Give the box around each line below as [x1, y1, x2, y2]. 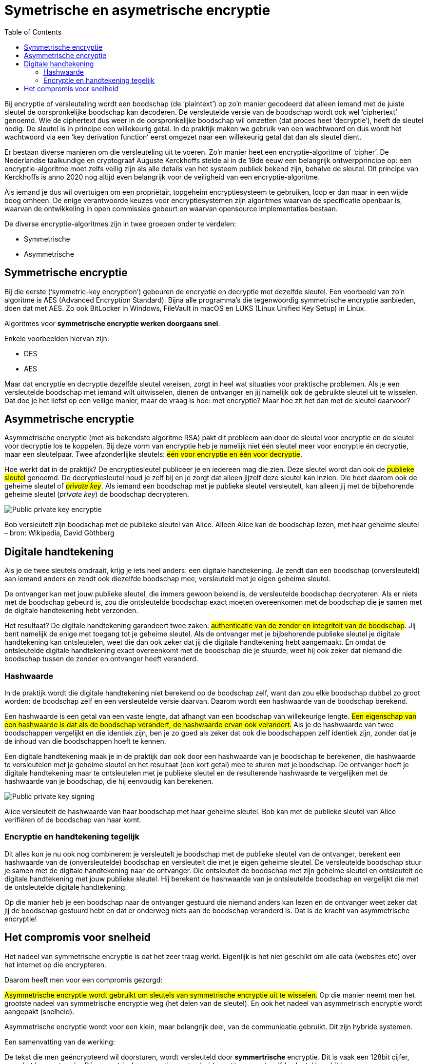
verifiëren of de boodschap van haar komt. [4, 816, 141, 824]
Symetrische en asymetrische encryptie [4, 2, 271, 19]
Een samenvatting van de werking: [4, 1037, 115, 1046]
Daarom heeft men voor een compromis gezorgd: [4, 975, 163, 984]
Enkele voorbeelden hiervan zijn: [4, 334, 109, 343]
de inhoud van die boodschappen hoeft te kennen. [4, 737, 166, 746]
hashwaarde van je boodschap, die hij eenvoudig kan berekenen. [4, 777, 213, 786]
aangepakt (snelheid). [4, 1007, 75, 1016]
